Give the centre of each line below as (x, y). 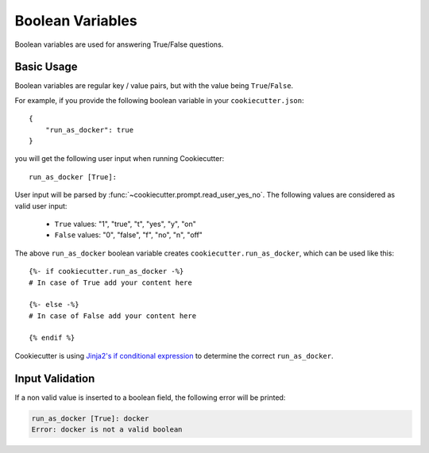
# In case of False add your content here (113, 316)
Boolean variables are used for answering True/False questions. (119, 44)
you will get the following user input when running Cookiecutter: (120, 159)
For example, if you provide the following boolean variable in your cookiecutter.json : (160, 100)
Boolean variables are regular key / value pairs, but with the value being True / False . (154, 86)
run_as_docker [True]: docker (90, 418)
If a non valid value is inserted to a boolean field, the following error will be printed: (150, 397)
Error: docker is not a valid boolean (107, 430)
